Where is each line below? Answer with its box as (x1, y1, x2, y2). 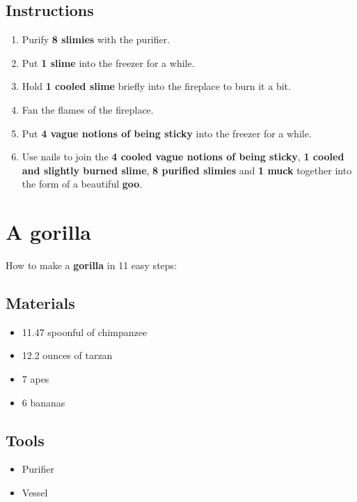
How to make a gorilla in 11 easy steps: (6, 258, 177, 273)
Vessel (22, 485, 48, 500)
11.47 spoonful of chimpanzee (22, 324, 148, 339)
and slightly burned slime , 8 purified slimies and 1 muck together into (22, 162, 352, 177)
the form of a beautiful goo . (22, 176, 143, 191)
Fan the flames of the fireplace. (22, 102, 154, 116)
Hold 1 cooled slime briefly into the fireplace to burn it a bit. (22, 79, 291, 93)
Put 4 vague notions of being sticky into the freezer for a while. (22, 125, 312, 140)
